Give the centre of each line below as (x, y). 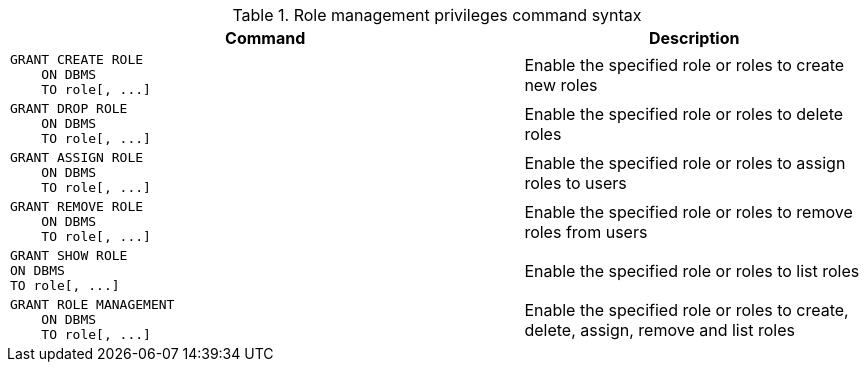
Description (694, 38)
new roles (561, 84)
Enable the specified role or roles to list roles (692, 270)
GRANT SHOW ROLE (69, 255)
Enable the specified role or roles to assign (685, 162)
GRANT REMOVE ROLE (77, 206)
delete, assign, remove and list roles (659, 329)
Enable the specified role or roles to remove (688, 211)
